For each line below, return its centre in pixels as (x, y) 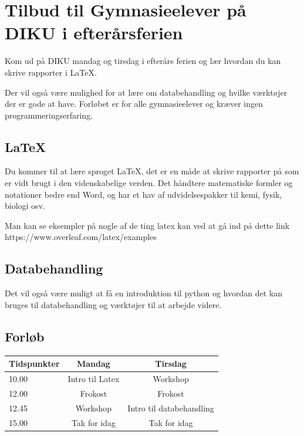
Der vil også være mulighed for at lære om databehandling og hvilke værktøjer (146, 92)
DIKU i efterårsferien (94, 33)
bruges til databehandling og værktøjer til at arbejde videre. (113, 304)
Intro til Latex (94, 378)
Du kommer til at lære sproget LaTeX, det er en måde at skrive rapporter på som (152, 171)
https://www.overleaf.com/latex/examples (81, 237)
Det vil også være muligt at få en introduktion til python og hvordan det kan (143, 293)
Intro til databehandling (171, 408)
